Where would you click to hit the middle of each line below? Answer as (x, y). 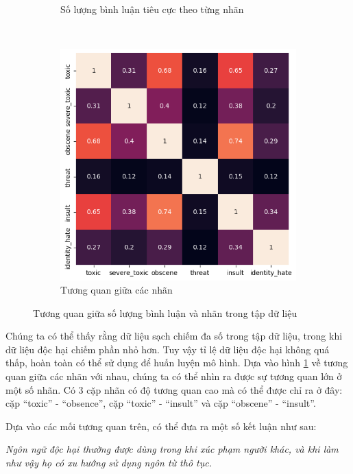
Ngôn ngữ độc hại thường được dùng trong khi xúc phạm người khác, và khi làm (172, 449)
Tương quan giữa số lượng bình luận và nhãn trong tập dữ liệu (165, 312)
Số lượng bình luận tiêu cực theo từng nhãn (152, 9)
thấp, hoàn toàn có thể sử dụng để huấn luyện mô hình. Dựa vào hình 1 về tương (177, 363)
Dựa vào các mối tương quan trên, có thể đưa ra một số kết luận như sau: (161, 426)
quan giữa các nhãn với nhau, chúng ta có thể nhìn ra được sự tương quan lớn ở (174, 376)
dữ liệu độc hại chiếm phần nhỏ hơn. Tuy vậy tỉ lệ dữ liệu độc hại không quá (168, 349)
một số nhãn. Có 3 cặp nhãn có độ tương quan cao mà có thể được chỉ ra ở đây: (174, 389)
